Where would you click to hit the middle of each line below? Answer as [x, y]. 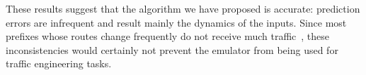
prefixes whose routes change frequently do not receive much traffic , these [168, 36]
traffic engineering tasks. [59, 63]
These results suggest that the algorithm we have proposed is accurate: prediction [183, 8]
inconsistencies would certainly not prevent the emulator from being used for [172, 49]
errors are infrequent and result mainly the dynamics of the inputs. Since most [176, 22]
